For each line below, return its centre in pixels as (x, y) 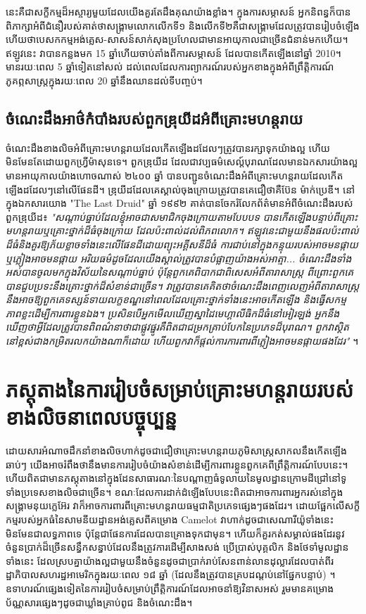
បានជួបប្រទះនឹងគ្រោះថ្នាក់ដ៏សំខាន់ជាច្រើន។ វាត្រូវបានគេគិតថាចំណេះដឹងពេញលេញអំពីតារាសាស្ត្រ (183, 285)
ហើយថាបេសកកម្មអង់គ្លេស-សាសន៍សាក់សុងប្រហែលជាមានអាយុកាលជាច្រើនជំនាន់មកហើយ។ (177, 39)
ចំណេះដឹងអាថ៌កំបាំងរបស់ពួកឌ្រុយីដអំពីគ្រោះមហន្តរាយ (154, 118)
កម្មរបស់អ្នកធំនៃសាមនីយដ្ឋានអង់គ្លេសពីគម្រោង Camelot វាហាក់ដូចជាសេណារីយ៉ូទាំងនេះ (170, 519)
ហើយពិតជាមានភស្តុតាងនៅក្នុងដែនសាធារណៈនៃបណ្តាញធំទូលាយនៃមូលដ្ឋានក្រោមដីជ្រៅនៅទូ (176, 478)
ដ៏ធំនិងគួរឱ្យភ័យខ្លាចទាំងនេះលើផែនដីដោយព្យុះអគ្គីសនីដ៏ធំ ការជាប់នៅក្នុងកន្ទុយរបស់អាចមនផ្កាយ (182, 244)
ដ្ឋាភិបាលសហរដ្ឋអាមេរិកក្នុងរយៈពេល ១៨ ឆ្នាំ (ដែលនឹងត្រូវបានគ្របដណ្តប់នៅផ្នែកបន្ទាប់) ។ (171, 574)
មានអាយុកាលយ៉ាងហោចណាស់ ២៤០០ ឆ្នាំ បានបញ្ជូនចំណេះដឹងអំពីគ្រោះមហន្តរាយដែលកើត (175, 175)
